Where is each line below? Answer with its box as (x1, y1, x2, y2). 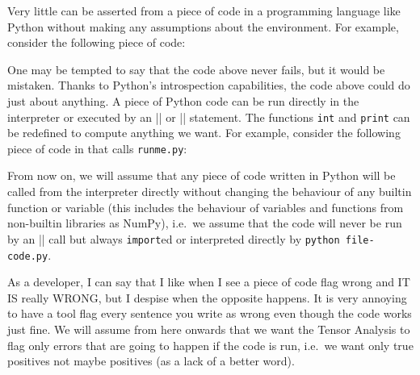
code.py (7, 250, 48, 262)
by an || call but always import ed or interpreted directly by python (7, 230, 340, 247)
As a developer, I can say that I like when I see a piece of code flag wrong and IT (7, 273, 410, 290)
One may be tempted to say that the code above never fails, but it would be (7, 60, 385, 77)
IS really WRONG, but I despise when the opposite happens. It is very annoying (7, 289, 407, 306)
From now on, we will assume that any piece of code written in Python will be (7, 167, 396, 184)
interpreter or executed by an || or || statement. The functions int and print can (7, 108, 410, 125)
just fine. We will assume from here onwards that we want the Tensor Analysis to (7, 320, 410, 337)
